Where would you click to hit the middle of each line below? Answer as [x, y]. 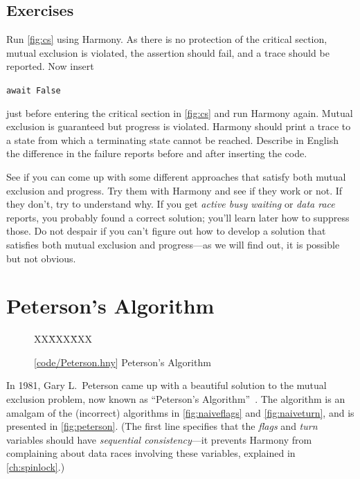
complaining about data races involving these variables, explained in [151, 453]
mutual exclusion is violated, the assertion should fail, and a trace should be [168, 52]
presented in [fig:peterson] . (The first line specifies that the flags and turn [162, 426]
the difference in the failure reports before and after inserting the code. [157, 153]
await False [34, 90]
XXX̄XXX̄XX [63, 339]
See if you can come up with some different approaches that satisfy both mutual [176, 177]
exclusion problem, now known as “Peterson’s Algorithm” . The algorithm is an [176, 399]
